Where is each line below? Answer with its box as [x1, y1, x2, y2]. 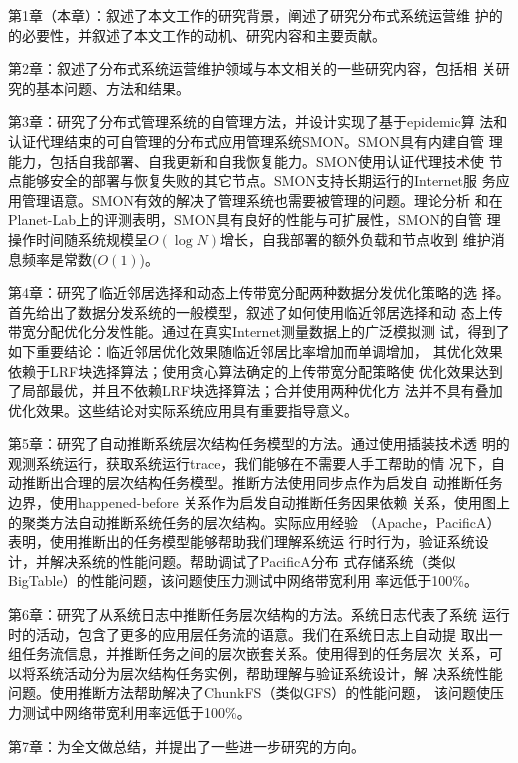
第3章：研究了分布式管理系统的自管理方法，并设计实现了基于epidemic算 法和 [8, 111, 508, 132]
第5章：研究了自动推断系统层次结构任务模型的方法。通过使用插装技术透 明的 [8, 433, 510, 454]
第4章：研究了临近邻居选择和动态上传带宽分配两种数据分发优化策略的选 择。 [8, 282, 510, 303]
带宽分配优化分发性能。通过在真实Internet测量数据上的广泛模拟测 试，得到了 [8, 321, 510, 342]
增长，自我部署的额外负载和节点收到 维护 [220, 228, 491, 249]
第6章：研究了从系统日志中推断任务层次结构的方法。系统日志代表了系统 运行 [8, 604, 510, 625]
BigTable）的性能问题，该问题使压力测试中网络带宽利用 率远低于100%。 [8, 570, 478, 591]
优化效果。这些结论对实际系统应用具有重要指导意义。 [8, 399, 358, 420]
